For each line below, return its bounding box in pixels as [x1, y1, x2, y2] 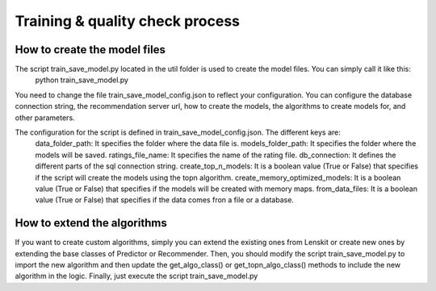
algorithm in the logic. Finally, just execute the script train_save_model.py [15, 271, 258, 281]
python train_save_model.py [35, 75, 129, 85]
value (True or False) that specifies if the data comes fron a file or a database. [35, 195, 295, 205]
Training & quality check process [15, 12, 241, 30]
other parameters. [15, 113, 76, 123]
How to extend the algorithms [15, 216, 167, 230]
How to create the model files [15, 43, 166, 56]
